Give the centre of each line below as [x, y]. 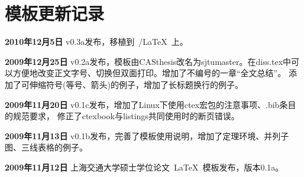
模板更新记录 [55, 13]
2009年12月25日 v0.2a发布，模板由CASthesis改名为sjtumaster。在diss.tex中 [148, 61]
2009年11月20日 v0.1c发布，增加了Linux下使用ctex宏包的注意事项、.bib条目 [151, 104]
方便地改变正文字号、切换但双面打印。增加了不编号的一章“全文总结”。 [149, 73]
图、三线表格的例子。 [46, 147]
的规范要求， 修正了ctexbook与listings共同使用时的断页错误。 [122, 116]
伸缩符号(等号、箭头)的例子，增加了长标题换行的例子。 [136, 84]
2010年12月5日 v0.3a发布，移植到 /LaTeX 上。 [96, 42]
